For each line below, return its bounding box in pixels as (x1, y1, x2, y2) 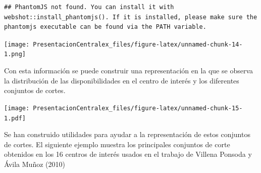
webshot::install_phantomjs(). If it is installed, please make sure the (4, 13, 257, 21)
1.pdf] (4, 114, 26, 122)
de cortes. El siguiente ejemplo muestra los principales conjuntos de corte (4, 139, 230, 149)
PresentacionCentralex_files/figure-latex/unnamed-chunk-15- (33, 104, 243, 112)
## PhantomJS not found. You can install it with (4, 4, 174, 11)
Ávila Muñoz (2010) (4, 158, 65, 169)
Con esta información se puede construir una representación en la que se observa (4, 65, 253, 76)
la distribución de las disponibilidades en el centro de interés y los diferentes (4, 75, 239, 85)
